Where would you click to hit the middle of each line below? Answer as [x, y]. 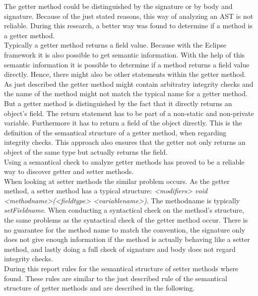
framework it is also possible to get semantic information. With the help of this [125, 54]
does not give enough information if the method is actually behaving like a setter [127, 239]
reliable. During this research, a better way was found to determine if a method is [128, 26]
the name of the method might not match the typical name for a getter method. [126, 93]
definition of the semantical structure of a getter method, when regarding [115, 132]
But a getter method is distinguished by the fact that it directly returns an [118, 103]
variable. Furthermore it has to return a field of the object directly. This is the [123, 123]
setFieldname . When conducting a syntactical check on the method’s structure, [124, 210]
